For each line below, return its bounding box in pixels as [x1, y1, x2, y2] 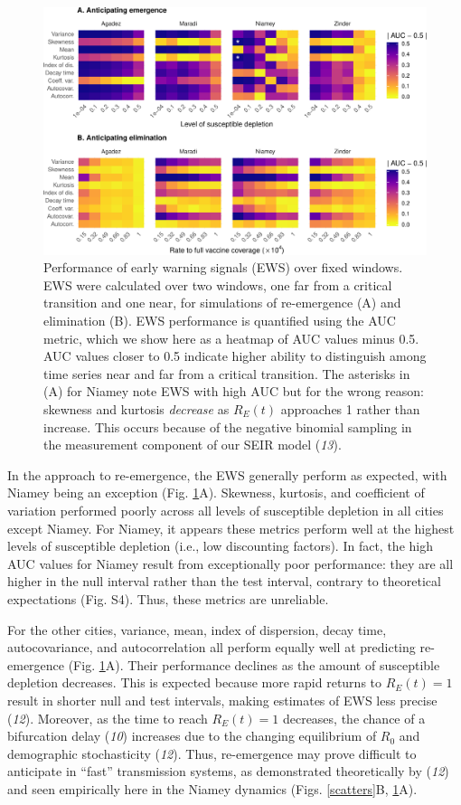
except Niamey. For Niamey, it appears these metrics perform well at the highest [7, 518, 455, 537]
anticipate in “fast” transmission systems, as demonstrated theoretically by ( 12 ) [7, 762, 449, 781]
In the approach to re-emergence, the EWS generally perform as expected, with [7, 465, 447, 484]
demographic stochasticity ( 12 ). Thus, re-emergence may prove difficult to [7, 743, 417, 762]
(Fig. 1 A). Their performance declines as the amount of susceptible [68, 655, 440, 674]
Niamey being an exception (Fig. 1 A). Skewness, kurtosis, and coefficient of [7, 483, 425, 502]
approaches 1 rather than [280, 400, 420, 419]
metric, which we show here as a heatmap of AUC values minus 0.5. [43, 328, 419, 347]
